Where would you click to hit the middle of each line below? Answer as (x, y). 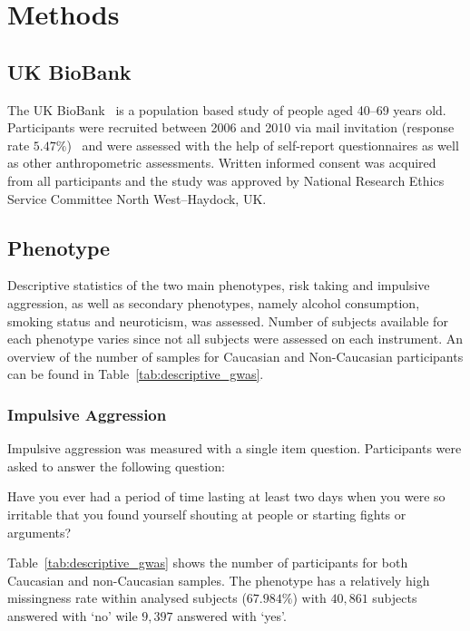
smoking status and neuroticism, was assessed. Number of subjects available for (228, 320)
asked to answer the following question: (116, 466)
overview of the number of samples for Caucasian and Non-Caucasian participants (235, 356)
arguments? (39, 532)
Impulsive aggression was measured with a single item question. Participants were (235, 448)
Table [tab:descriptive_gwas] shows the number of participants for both (208, 563)
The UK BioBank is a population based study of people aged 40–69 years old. (227, 109)
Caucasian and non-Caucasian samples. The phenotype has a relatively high (219, 580)
